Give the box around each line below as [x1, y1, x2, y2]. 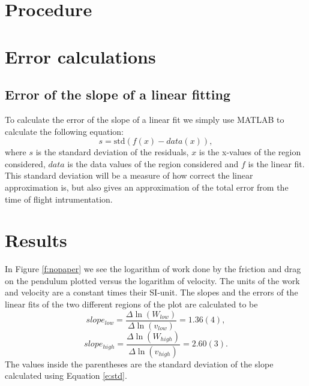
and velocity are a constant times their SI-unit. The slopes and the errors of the [5, 286, 298, 298]
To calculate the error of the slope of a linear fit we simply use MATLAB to [5, 113, 284, 125]
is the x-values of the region [199, 146, 301, 158]
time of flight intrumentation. [5, 192, 113, 205]
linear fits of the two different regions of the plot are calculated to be [5, 298, 258, 310]
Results [5, 228, 67, 252]
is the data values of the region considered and [67, 157, 239, 170]
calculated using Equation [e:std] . [5, 369, 127, 382]
